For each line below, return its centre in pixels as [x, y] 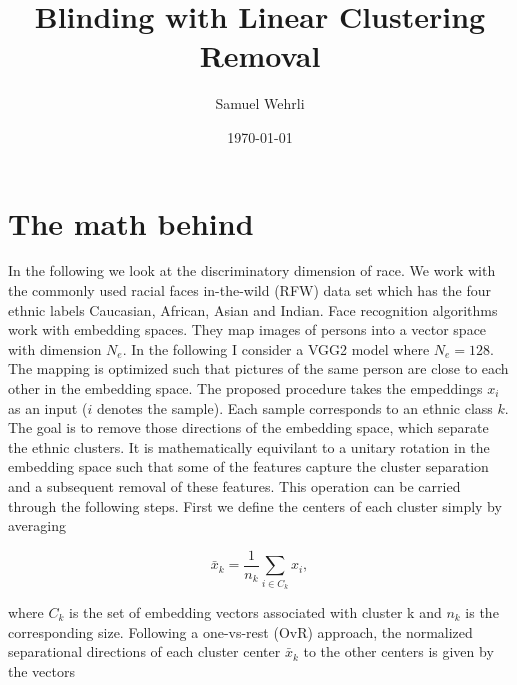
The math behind [131, 222]
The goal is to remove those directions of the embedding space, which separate [248, 427]
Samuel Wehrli [260, 103]
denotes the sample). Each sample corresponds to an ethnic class [294, 407]
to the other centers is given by [398, 651]
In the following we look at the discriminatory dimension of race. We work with [252, 270]
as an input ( [48, 407]
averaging [37, 525]
